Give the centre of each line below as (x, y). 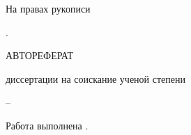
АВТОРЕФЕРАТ (40, 55)
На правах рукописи (48, 8)
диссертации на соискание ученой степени (95, 78)
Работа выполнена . (47, 125)
